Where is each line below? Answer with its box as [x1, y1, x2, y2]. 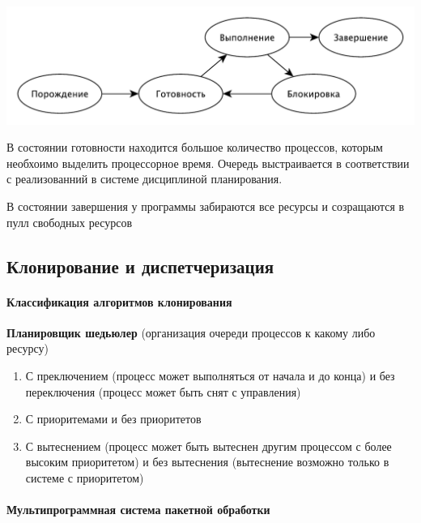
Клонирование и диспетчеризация [6, 253, 274, 278]
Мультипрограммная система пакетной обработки [6, 501, 270, 518]
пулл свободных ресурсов [6, 213, 133, 230]
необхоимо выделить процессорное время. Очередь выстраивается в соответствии [6, 154, 410, 171]
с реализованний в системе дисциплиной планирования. [6, 170, 283, 187]
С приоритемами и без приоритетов [25, 410, 202, 427]
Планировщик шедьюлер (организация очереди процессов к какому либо [6, 324, 376, 341]
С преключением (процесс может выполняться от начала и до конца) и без [25, 367, 395, 384]
